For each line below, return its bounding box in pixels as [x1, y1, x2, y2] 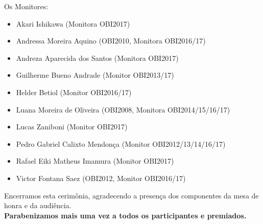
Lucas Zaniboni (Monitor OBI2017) [16, 121, 128, 132]
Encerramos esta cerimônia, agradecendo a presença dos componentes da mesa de [4, 190, 259, 200]
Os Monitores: [4, 1, 49, 11]
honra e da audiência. [4, 200, 71, 211]
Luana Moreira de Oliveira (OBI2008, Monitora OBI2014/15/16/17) [16, 104, 230, 115]
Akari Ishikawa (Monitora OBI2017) [16, 18, 130, 29]
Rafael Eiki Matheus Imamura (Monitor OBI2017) [16, 155, 174, 166]
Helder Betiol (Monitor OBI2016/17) [16, 86, 132, 97]
